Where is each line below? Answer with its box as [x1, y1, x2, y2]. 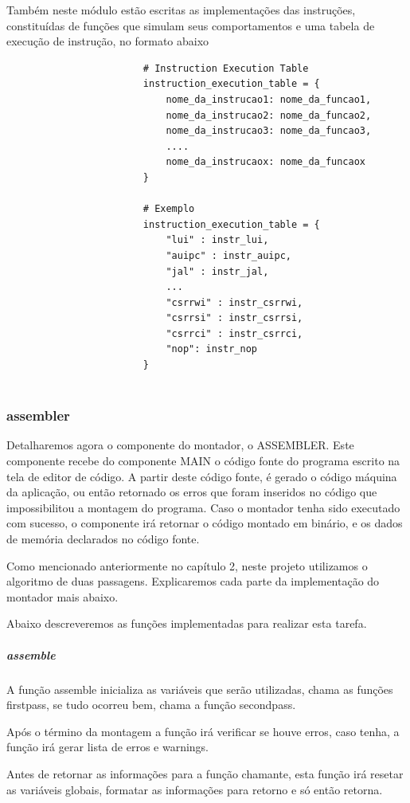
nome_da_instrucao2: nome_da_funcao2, [166, 109, 372, 121]
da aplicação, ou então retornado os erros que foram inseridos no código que [6, 484, 377, 500]
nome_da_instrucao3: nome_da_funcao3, [166, 125, 372, 137]
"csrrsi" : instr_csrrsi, [166, 312, 303, 324]
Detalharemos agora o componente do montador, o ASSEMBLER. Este [6, 437, 354, 453]
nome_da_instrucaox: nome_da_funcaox [166, 156, 366, 168]
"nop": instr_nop [166, 343, 257, 355]
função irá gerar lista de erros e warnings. [6, 738, 209, 755]
